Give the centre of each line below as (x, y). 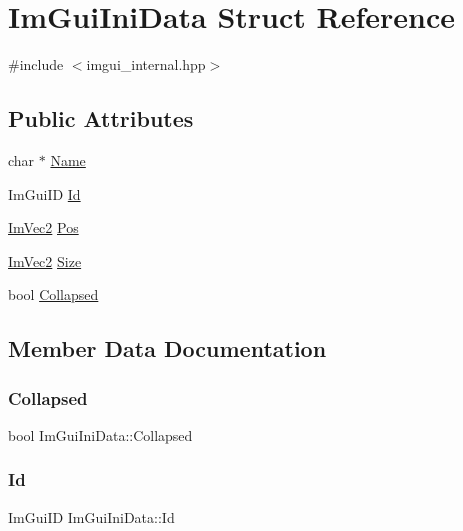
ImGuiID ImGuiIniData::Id (91, 516)
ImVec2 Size (45, 260)
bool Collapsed (53, 294)
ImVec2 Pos (43, 227)
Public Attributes (101, 118)
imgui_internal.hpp (146, 64)
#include (36, 64)
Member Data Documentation (167, 348)
